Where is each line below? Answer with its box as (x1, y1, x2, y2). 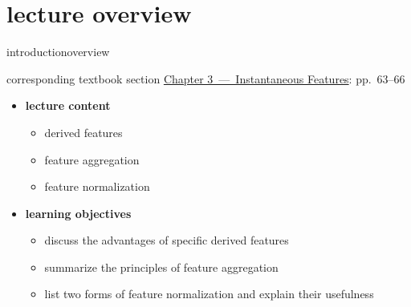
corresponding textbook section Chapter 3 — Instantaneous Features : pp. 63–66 (6, 70, 405, 87)
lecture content (25, 97, 111, 114)
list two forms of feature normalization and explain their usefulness (44, 285, 374, 302)
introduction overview (6, 43, 110, 60)
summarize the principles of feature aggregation (44, 258, 279, 275)
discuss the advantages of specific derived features (44, 232, 289, 248)
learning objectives (25, 204, 132, 221)
